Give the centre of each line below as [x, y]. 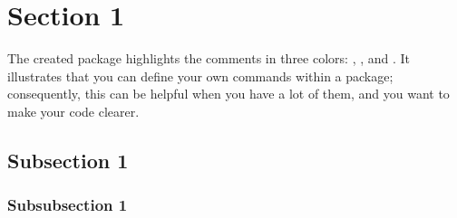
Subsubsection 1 [68, 205]
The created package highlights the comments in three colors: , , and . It [209, 58]
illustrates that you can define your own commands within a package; [200, 76]
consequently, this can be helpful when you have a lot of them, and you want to [228, 94]
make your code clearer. [73, 111]
